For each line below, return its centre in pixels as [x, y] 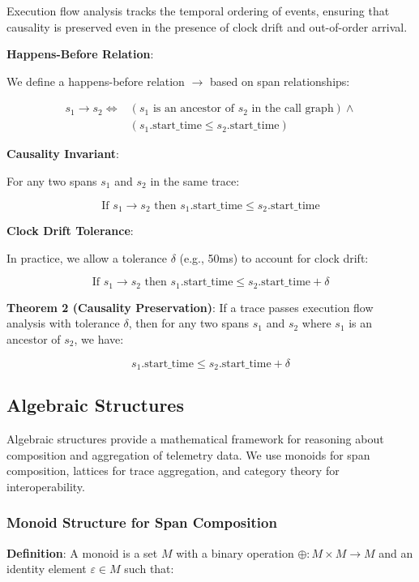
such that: [149, 569]
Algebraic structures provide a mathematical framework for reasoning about [195, 439]
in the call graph [293, 109]
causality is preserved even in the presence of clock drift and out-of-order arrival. [207, 26]
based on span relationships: [280, 81]
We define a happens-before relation [96, 81]
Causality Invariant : [63, 154]
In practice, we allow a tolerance [87, 257]
